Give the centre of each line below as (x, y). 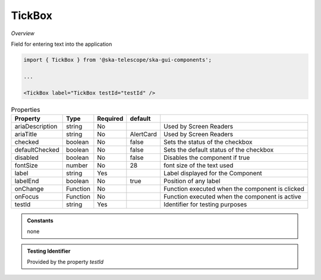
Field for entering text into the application (62, 44)
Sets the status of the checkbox (208, 141)
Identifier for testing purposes (205, 204)
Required (110, 118)
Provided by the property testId (65, 262)
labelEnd (27, 181)
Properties (26, 109)
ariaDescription (36, 126)
